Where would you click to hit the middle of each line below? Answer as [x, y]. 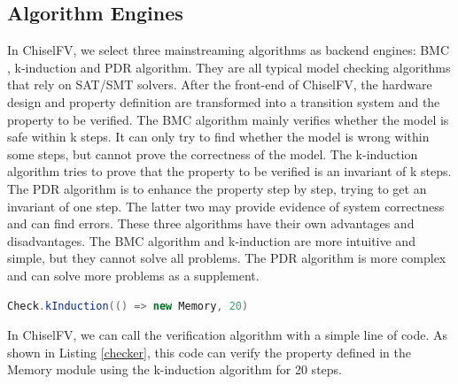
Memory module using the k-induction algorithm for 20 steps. [175, 369]
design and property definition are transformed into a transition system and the [224, 101]
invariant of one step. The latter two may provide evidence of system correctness [226, 206]
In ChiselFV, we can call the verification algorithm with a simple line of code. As [228, 335]
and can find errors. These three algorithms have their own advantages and [211, 223]
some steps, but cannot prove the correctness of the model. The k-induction [213, 154]
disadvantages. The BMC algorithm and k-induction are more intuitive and [211, 240]
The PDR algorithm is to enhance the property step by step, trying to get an [217, 188]
